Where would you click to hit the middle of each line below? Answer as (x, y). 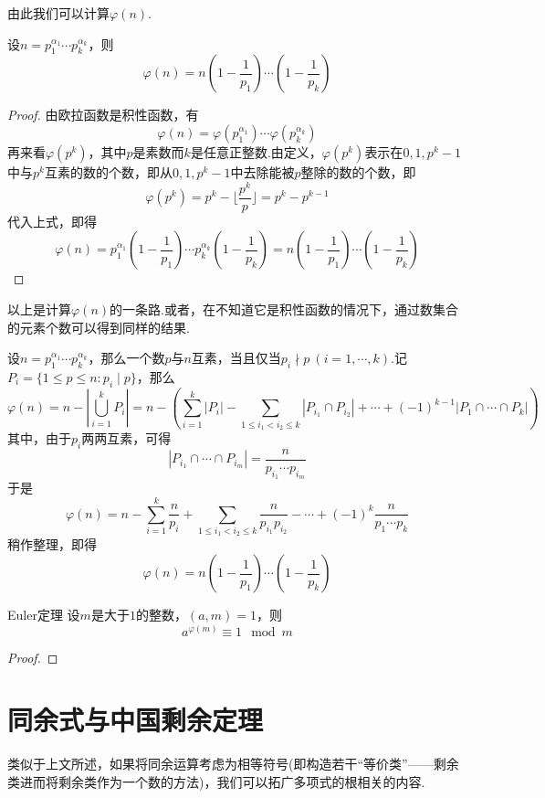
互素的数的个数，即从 (108, 171)
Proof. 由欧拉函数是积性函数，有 (103, 115)
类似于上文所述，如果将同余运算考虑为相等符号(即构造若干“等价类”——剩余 (233, 764)
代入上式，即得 (52, 221)
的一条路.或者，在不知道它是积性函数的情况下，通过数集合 (284, 309)
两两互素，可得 (126, 438)
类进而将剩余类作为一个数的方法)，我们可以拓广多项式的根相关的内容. (216, 781)
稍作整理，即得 (52, 544)
